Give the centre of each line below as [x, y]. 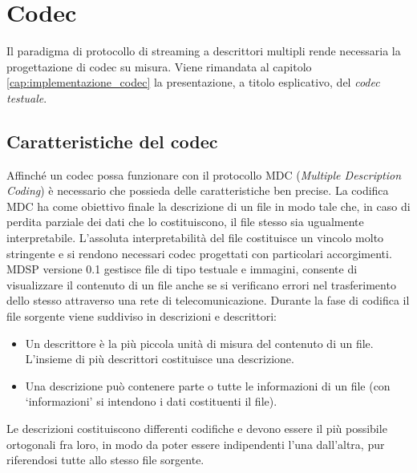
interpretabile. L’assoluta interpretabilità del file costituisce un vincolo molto [195, 238]
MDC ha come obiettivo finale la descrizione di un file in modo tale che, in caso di [208, 206]
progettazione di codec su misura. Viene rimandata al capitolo [159, 66]
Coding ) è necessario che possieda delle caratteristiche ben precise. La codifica [198, 190]
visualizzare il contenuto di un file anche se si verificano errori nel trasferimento [201, 284]
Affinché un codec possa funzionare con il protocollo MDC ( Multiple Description [204, 174]
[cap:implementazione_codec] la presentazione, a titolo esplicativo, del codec [193, 82]
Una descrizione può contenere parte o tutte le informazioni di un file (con [208, 385]
